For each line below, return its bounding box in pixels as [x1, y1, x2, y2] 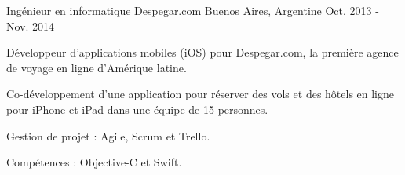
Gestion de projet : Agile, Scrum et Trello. [6, 127, 210, 144]
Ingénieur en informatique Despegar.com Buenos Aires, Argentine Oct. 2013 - [6, 2, 379, 18]
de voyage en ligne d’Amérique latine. [6, 59, 187, 75]
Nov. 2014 [6, 17, 55, 34]
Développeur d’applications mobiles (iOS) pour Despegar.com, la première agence [6, 44, 399, 60]
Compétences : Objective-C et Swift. [6, 154, 182, 170]
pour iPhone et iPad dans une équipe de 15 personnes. [6, 100, 268, 117]
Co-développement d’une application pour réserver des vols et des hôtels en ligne [6, 86, 395, 102]
